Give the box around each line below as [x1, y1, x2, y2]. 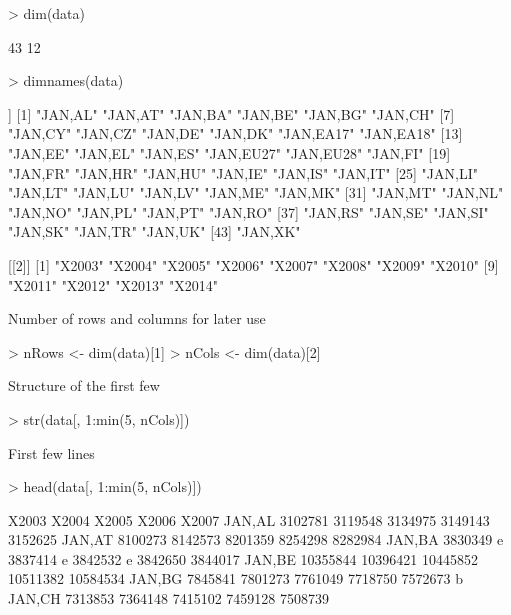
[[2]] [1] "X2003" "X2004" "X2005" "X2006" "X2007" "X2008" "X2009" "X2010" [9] [8, 254, 499, 275]
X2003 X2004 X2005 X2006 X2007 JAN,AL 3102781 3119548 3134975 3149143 [8, 509, 490, 530]
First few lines [8, 442, 95, 463]
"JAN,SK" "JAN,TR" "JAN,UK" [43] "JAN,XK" [8, 221, 301, 242]
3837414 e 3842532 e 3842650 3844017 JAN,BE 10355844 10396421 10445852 [8, 548, 478, 569]
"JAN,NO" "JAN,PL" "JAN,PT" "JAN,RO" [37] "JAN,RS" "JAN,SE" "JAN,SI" [8, 201, 489, 222]
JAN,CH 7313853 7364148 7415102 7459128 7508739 [8, 588, 330, 609]
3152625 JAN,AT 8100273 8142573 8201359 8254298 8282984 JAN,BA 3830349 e [8, 529, 504, 550]
